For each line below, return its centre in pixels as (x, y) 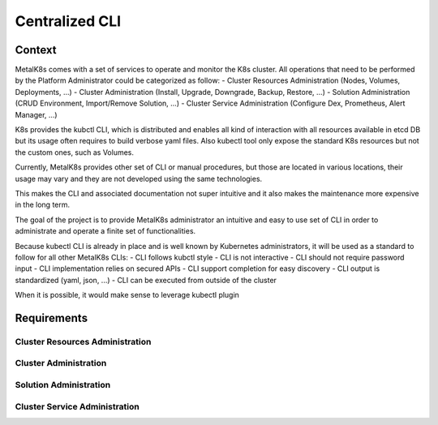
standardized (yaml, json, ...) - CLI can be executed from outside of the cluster (146, 280)
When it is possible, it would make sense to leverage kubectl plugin (127, 295)
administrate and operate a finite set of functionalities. (105, 231)
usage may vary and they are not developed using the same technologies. (139, 178)
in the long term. (43, 205)
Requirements (52, 318)
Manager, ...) (36, 114)
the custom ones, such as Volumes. (74, 152)
